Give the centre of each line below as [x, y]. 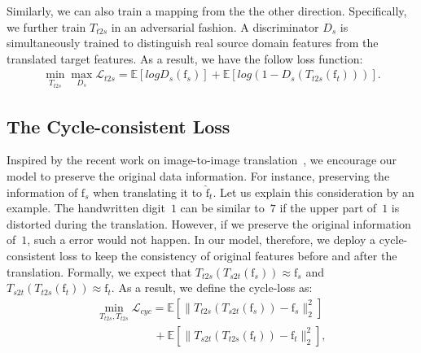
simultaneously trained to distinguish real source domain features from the [193, 43]
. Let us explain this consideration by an [314, 192]
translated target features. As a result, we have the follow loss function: [185, 58]
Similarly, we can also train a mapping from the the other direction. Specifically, [207, 11]
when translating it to [148, 192]
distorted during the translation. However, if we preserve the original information [209, 223]
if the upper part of [328, 208]
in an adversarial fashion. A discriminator [215, 26]
